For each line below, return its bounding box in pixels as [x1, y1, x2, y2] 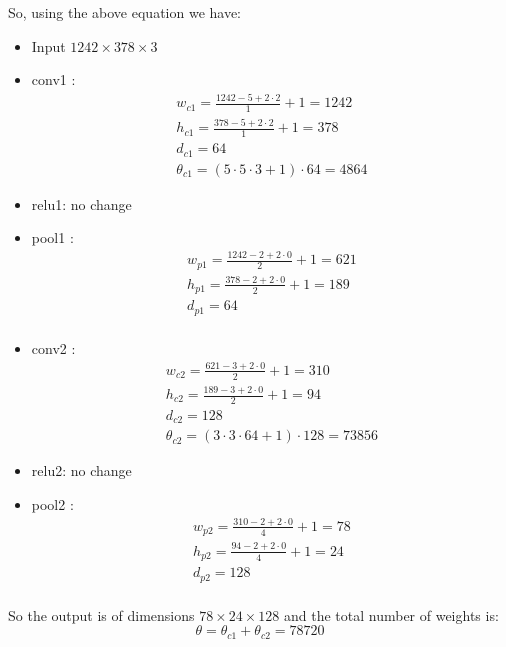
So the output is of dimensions [8, 604, 195, 625]
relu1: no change [31, 193, 132, 214]
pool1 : [31, 227, 74, 248]
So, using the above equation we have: [8, 2, 242, 22]
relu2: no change [31, 460, 132, 481]
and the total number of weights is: [283, 604, 499, 625]
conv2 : [31, 337, 76, 358]
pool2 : [31, 493, 74, 514]
